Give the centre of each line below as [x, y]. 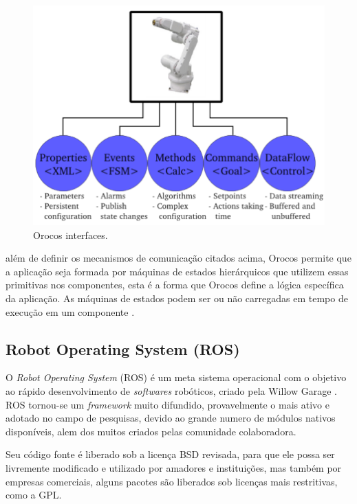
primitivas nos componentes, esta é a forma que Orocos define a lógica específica [175, 285]
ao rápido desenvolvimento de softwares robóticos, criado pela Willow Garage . [171, 390]
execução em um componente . [70, 311]
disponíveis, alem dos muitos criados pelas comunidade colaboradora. [151, 431]
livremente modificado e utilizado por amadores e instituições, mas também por [174, 467]
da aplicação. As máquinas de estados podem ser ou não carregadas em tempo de [177, 298]
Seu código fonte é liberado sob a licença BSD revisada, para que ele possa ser [170, 454]
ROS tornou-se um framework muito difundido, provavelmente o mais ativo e [167, 404]
